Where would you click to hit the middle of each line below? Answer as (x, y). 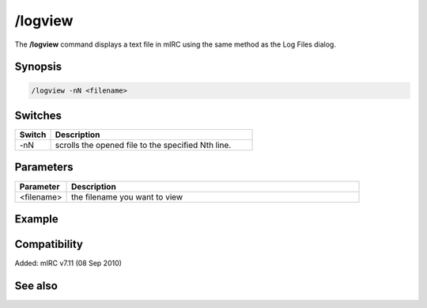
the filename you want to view (127, 196)
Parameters (44, 167)
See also (36, 285)
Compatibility (49, 244)
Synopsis (38, 67)
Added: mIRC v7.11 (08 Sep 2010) (68, 263)
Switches (38, 115)
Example (36, 219)
